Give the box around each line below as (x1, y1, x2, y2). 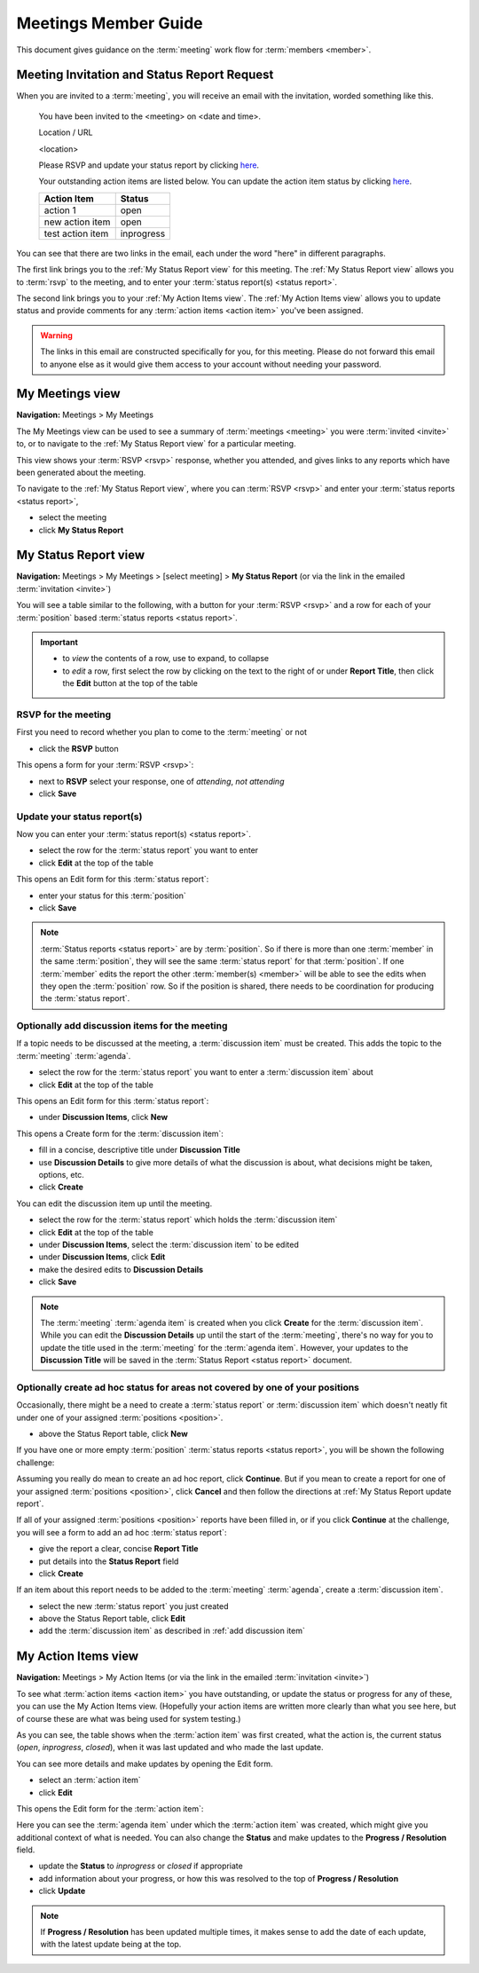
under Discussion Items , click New (38, 1112, 169, 1123)
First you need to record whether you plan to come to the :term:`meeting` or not (16, 727, 308, 738)
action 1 (43, 204, 77, 217)
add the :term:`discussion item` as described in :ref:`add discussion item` (38, 1625, 306, 1637)
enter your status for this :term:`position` (38, 890, 186, 901)
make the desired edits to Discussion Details (38, 1264, 204, 1275)
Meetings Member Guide (16, 13, 203, 33)
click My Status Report (38, 525, 124, 535)
